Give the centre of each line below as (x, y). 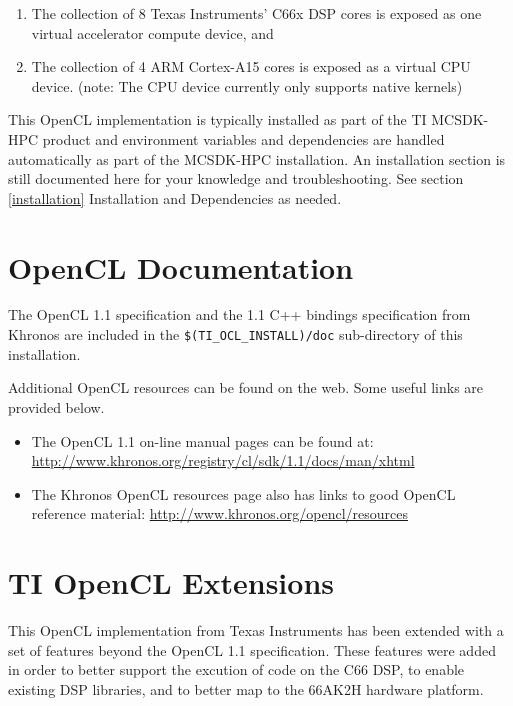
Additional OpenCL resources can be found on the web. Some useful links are (246, 387)
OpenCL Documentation (181, 266)
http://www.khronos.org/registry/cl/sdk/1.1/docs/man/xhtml (223, 460)
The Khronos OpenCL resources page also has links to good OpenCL (243, 493)
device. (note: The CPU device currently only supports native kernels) (247, 85)
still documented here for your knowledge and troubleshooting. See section (236, 178)
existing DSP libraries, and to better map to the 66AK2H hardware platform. (246, 688)
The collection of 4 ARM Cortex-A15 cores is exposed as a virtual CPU (251, 66)
